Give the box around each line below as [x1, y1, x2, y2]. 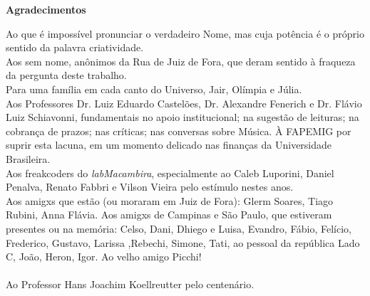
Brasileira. [6, 151, 51, 166]
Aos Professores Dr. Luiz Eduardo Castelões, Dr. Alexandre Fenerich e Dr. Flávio [6, 95, 362, 110]
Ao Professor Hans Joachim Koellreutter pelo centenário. [6, 277, 255, 292]
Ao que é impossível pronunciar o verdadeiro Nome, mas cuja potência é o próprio [6, 26, 364, 41]
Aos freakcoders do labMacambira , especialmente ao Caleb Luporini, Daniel [6, 165, 334, 180]
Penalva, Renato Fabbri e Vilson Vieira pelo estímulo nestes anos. [6, 179, 294, 194]
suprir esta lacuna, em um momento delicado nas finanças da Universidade [6, 137, 332, 152]
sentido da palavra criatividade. [6, 40, 144, 55]
